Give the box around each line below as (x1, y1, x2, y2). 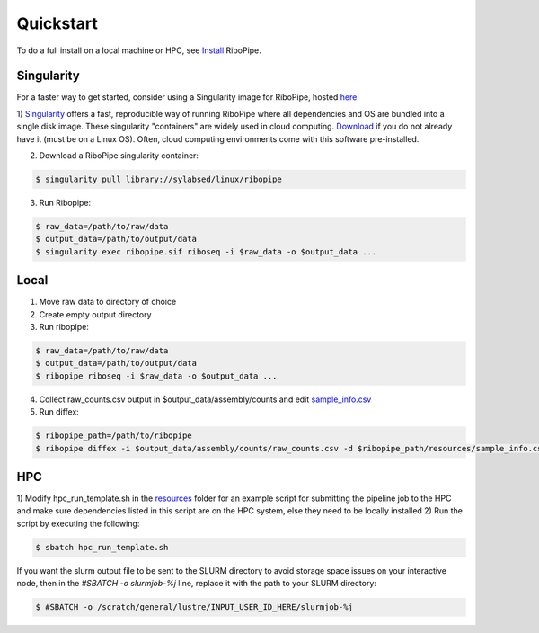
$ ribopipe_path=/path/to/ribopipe (35, 431, 192, 441)
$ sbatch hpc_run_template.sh (35, 542, 169, 552)
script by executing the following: (16, 518, 140, 529)
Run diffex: (39, 406, 80, 417)
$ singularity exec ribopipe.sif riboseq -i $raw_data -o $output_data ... (35, 246, 377, 256)
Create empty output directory (39, 308, 152, 319)
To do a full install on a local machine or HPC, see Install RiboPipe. (16, 45, 262, 56)
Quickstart (16, 13, 99, 33)
